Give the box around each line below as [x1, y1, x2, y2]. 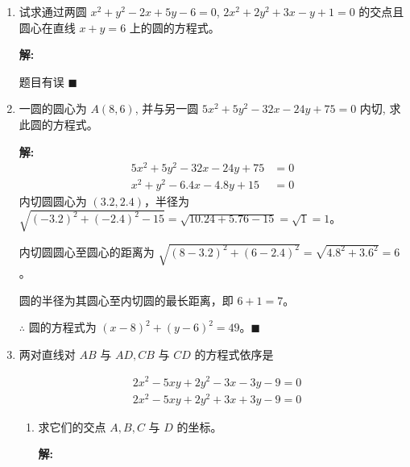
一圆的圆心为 [19, 100, 87, 117]
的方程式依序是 [194, 345, 274, 362]
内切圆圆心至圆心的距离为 [19, 243, 155, 260]
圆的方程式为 [28, 319, 97, 336]
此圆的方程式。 [19, 115, 98, 132]
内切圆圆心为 [19, 193, 87, 210]
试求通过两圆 [19, 3, 87, 19]
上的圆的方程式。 [129, 19, 220, 35]
